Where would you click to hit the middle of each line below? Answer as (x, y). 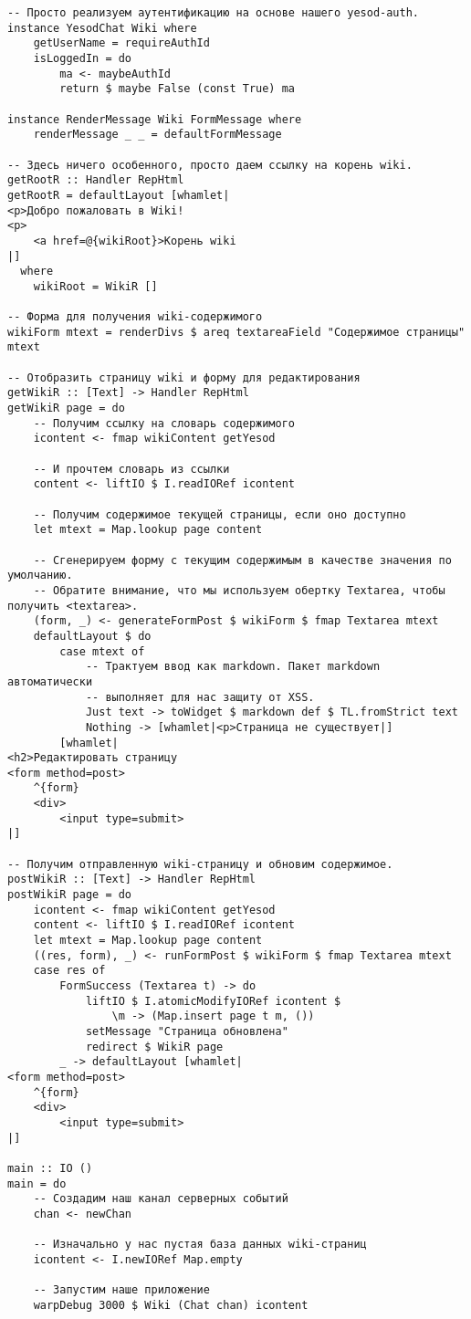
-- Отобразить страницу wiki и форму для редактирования (184, 377)
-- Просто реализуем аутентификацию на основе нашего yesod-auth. (214, 13)
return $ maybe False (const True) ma (177, 89)
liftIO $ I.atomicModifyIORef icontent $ (213, 1001)
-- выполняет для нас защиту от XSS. (200, 697)
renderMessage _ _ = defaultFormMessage (157, 135)
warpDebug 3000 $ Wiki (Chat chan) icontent (171, 1305)
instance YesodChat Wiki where (102, 28)
